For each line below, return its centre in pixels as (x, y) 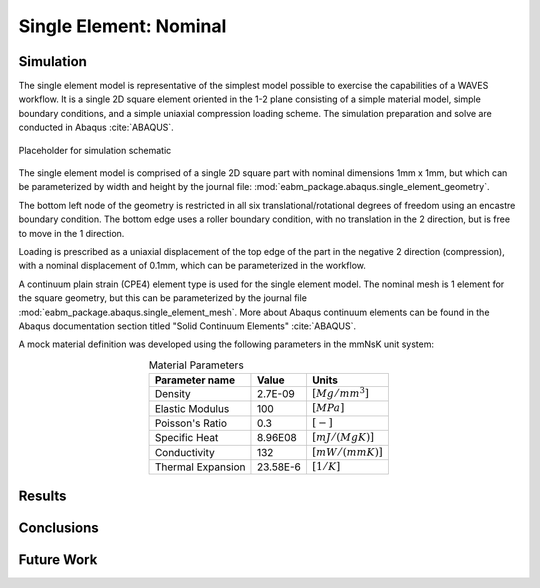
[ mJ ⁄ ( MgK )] (343, 437)
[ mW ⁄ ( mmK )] (347, 452)
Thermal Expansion (200, 467)
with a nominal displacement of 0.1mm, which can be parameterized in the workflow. (192, 266)
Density (173, 394)
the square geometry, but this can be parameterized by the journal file (162, 298)
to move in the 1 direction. (71, 233)
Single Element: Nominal (122, 26)
